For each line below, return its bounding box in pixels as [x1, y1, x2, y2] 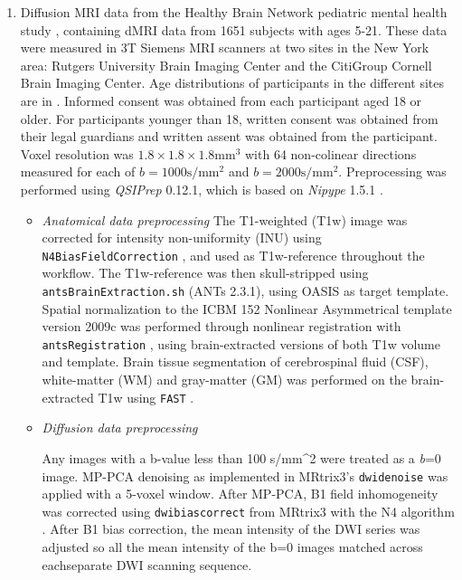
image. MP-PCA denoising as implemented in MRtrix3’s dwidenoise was [42, 466, 448, 485]
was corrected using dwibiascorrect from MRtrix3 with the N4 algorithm [42, 501, 455, 520]
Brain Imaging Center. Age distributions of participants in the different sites [20, 73, 445, 92]
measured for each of [20, 162, 136, 181]
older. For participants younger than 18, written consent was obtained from [20, 109, 438, 128]
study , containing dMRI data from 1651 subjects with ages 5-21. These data [20, 20, 448, 39]
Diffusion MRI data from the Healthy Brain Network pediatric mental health [20, 3, 448, 21]
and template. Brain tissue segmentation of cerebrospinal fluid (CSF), [42, 352, 429, 371]
